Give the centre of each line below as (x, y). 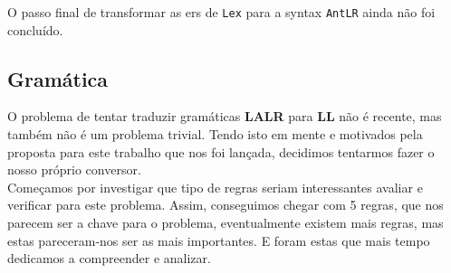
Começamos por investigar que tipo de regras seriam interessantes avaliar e (215, 187)
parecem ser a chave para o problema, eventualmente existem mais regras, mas (225, 223)
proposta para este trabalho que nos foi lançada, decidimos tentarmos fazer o (221, 151)
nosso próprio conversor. (74, 169)
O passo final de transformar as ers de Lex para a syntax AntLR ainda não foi (221, 12)
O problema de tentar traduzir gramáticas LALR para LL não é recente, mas (225, 116)
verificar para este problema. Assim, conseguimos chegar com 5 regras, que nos (225, 205)
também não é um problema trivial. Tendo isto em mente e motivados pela (215, 134)
